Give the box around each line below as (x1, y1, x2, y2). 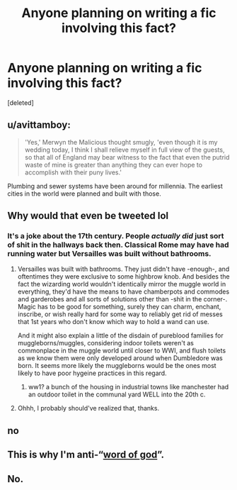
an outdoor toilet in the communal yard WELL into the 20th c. (28, 390, 206, 399)
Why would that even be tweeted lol (7, 210, 168, 222)
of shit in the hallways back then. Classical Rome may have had (7, 240, 229, 250)
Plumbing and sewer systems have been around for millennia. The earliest (7, 182, 223, 190)
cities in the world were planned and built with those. (7, 189, 161, 198)
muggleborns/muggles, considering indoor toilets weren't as (17, 339, 195, 347)
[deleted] (7, 98, 34, 107)
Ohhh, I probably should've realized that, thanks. (17, 404, 160, 413)
